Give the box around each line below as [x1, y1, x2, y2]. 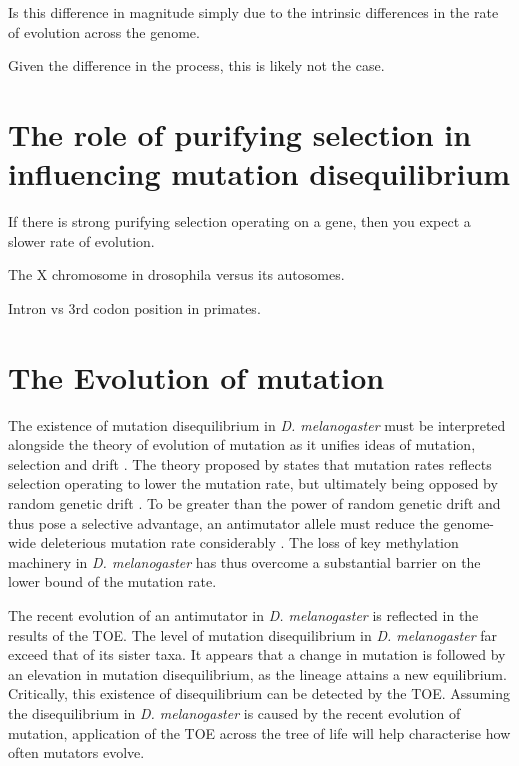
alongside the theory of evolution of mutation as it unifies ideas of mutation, [8, 434, 476, 455]
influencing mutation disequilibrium [8, 153, 511, 194]
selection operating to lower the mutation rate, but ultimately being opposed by [8, 473, 498, 494]
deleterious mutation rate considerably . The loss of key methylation [40, 532, 459, 553]
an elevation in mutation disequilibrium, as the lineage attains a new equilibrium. [8, 663, 507, 684]
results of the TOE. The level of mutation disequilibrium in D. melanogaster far [8, 624, 497, 645]
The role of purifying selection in [8, 113, 472, 154]
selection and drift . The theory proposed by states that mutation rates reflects [8, 453, 492, 474]
